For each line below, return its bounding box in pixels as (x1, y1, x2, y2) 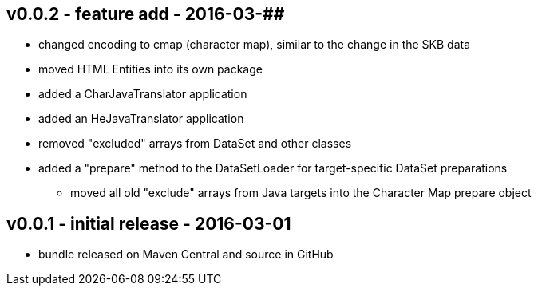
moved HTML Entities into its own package (38, 62, 263, 77)
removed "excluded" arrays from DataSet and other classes (38, 136, 352, 151)
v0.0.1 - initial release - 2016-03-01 (6, 213, 291, 234)
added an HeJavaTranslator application (38, 112, 244, 126)
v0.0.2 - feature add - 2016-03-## (6, 4, 285, 24)
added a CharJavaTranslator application (38, 87, 247, 101)
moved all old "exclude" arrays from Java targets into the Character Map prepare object (70, 186, 532, 200)
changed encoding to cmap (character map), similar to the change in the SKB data (38, 37, 471, 52)
